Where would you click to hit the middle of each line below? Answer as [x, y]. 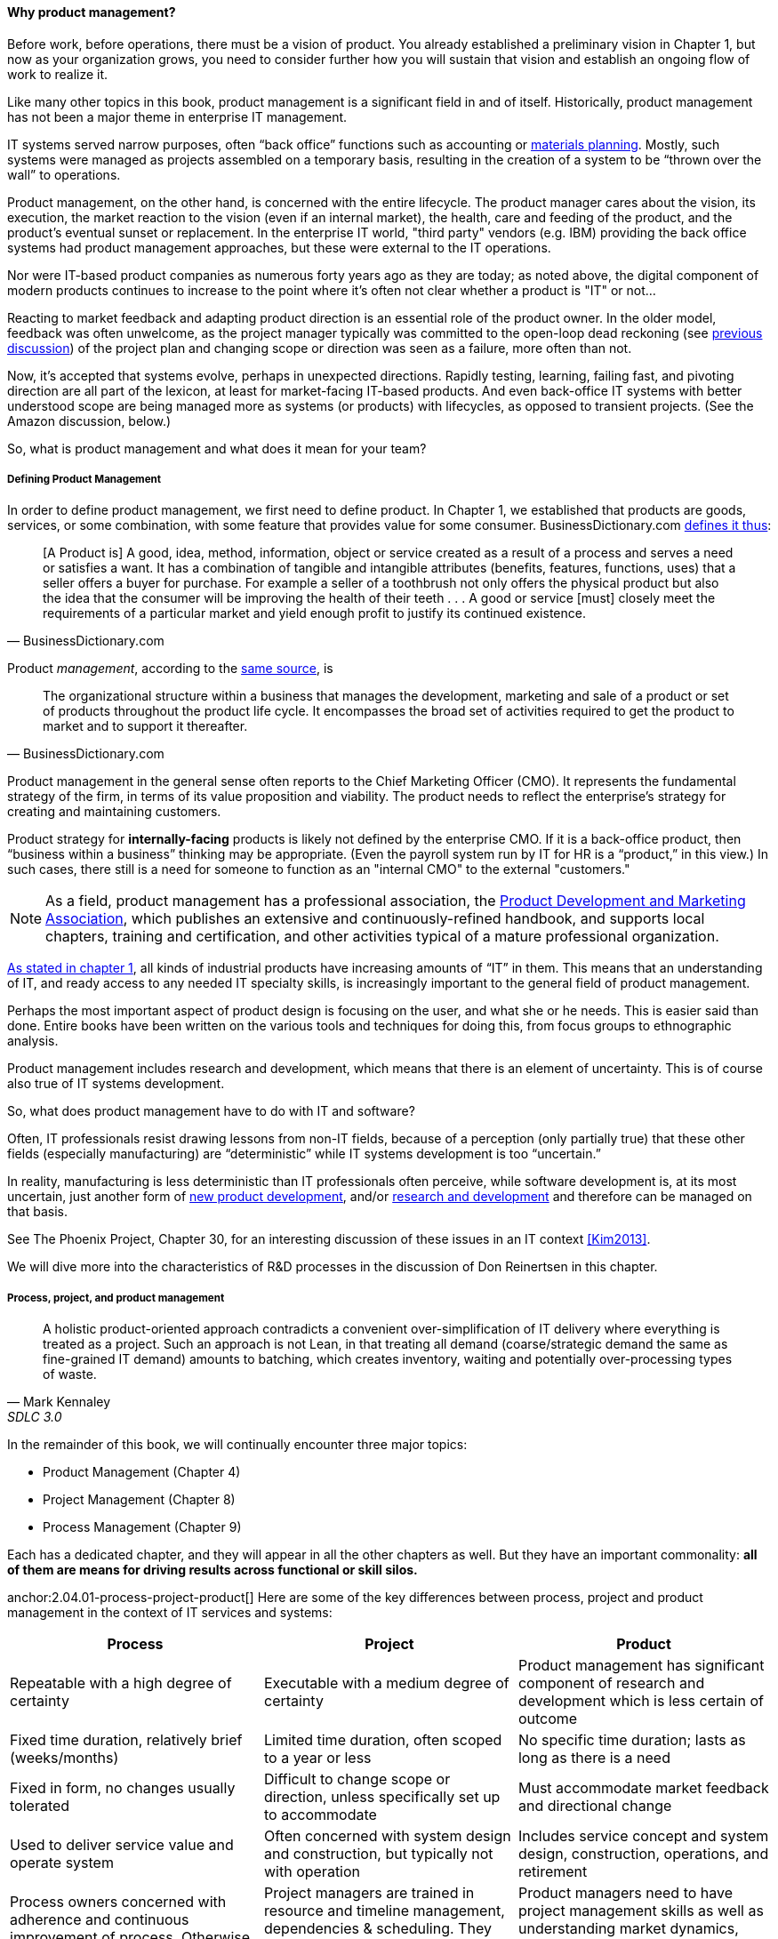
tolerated [40, 1806]
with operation [312, 1872]
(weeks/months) [64, 1758]
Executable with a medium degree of [386, 1683]
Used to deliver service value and [122, 1845]
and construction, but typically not [378, 1854]
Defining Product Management [84, 479]
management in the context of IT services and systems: [170, 1613]
